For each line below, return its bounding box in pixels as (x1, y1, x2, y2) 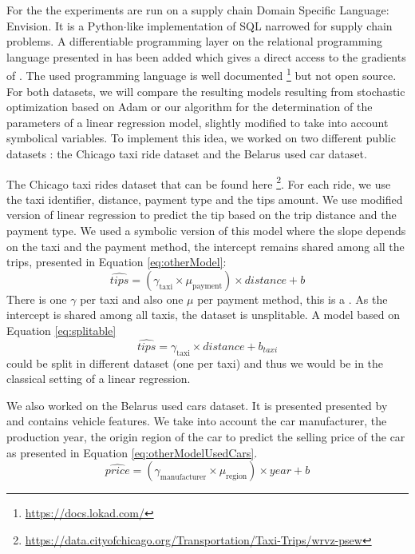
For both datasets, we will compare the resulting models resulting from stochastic (6, 82, 405, 99)
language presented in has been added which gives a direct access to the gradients (6, 48, 406, 65)
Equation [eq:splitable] (6, 322, 117, 338)
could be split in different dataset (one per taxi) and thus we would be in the (6, 354, 384, 371)
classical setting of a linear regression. (6, 370, 191, 387)
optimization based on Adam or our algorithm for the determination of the (6, 98, 373, 115)
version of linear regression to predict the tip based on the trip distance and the (6, 206, 397, 223)
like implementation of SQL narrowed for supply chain (126, 17, 393, 34)
